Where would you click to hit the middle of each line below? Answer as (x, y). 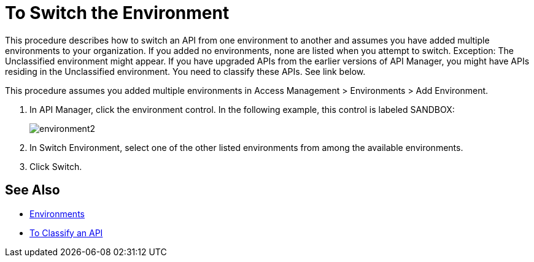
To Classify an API (66, 233)
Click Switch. (56, 166)
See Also (33, 190)
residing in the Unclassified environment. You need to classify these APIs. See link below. (185, 71)
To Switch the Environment (117, 13)
